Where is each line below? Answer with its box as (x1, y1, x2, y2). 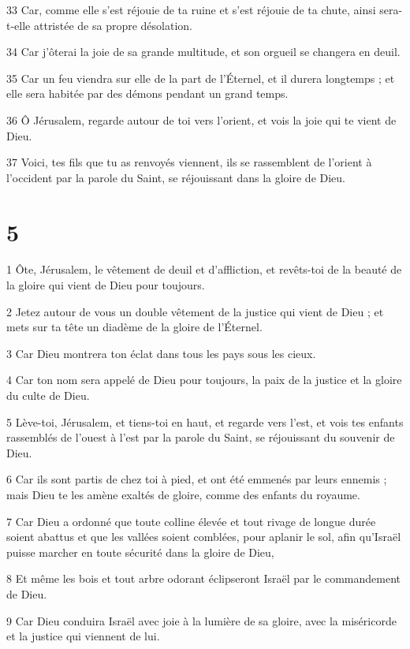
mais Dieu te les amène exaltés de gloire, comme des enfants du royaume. (6, 487, 360, 502)
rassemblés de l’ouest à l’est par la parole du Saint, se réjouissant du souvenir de (6, 429, 395, 446)
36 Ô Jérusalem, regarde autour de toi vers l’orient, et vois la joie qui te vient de (6, 111, 397, 128)
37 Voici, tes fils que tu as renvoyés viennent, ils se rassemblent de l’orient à (6, 154, 372, 170)
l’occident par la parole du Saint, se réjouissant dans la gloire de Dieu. (6, 169, 346, 185)
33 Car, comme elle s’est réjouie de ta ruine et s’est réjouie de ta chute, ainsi (6, 2, 376, 17)
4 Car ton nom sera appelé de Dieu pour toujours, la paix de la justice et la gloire (6, 371, 402, 388)
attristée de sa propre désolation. (33, 17, 192, 33)
